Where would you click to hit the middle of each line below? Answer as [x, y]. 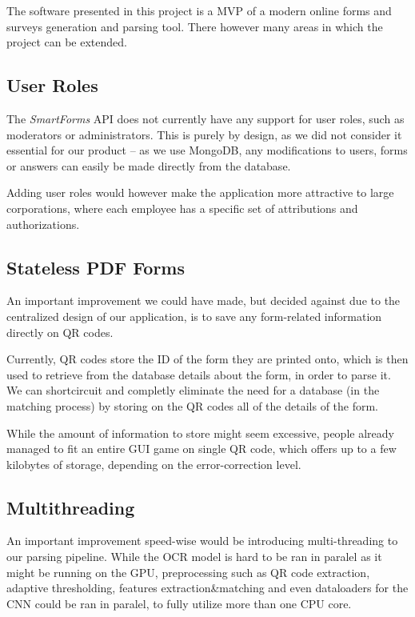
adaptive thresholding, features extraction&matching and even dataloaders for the [207, 588]
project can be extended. [67, 42]
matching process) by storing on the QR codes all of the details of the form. [193, 405]
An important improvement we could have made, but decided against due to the [204, 300]
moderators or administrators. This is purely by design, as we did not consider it [204, 134]
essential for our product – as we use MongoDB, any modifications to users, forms [207, 150]
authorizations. [43, 224]
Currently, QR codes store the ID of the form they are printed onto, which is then [207, 359]
